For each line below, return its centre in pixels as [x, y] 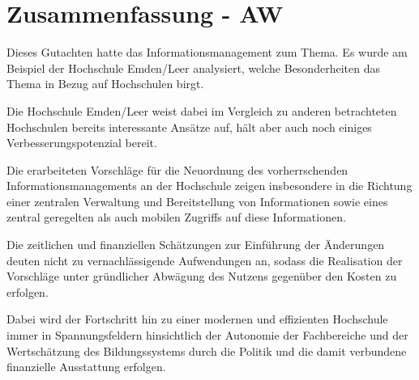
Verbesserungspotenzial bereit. [82, 143]
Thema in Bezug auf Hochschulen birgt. [105, 84]
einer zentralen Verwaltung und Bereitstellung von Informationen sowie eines [197, 201]
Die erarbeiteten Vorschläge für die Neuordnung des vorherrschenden [177, 169]
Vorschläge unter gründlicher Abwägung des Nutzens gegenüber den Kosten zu [202, 276]
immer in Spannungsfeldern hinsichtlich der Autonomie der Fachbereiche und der [207, 335]
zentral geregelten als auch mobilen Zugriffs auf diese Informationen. [176, 217]
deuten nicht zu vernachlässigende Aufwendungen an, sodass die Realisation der [205, 260]
